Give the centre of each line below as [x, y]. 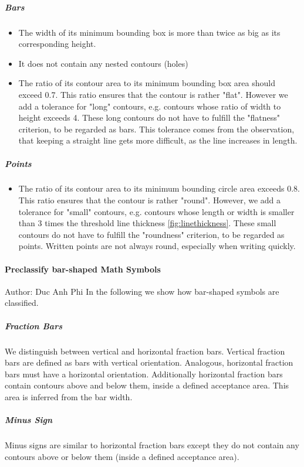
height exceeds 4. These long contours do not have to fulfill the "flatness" [149, 117]
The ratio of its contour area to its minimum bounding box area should [147, 83]
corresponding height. [57, 44]
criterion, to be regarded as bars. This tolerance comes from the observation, [156, 129]
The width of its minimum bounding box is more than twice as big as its [149, 32]
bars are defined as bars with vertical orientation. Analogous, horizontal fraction [149, 362]
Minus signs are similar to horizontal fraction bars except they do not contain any [152, 445]
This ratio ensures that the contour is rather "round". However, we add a [150, 200]
